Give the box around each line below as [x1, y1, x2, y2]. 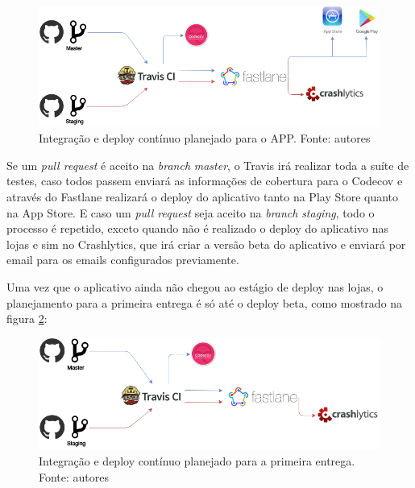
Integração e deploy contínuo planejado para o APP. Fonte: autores [39, 130, 371, 147]
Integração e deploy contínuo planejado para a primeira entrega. [39, 453, 355, 469]
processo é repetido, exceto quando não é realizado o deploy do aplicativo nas [6, 220, 388, 237]
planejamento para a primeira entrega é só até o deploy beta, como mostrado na [6, 294, 403, 311]
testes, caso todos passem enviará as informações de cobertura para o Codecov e [6, 172, 403, 189]
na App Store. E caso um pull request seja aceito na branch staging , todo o [6, 204, 375, 221]
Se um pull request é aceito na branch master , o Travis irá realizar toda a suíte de [6, 156, 409, 173]
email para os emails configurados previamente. [6, 251, 239, 268]
